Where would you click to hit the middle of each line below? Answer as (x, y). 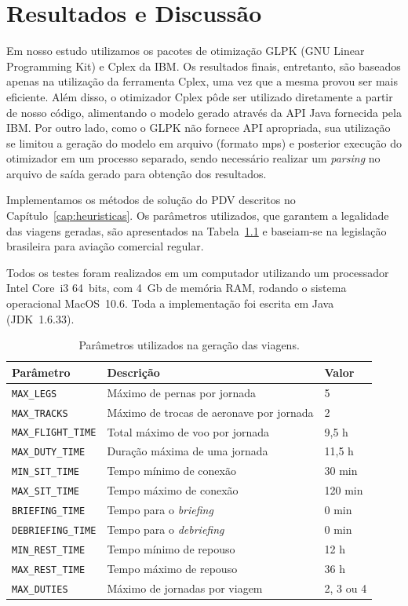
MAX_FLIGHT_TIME (54, 433)
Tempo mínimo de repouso (171, 548)
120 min (344, 490)
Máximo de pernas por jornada (182, 392)
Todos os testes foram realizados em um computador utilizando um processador (198, 272)
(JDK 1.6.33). (40, 318)
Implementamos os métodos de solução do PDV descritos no (151, 200)
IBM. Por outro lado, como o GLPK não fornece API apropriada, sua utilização (199, 128)
